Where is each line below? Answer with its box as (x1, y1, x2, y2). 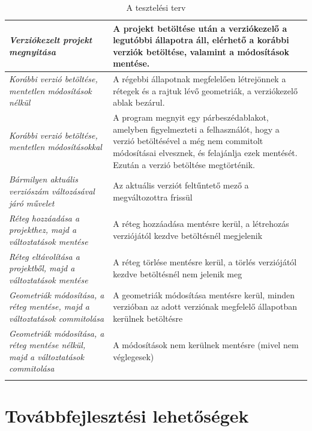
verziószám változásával (9, 185, 95, 197)
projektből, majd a (9, 262, 75, 274)
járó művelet (9, 196, 55, 209)
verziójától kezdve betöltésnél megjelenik (113, 229, 263, 241)
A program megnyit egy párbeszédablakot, (113, 111, 269, 124)
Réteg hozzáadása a (9, 211, 80, 224)
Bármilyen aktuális (9, 173, 78, 185)
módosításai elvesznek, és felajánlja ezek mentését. (113, 146, 298, 159)
